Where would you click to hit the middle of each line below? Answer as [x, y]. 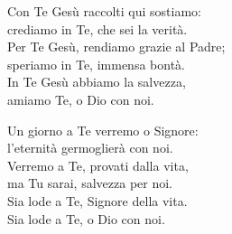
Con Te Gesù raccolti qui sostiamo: [105, 11]
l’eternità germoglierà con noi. [90, 148]
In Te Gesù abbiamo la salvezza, [97, 82]
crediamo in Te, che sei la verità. [97, 28]
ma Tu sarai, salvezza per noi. [90, 183]
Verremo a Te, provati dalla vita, [98, 165]
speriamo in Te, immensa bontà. [96, 64]
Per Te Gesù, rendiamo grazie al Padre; [116, 47]
